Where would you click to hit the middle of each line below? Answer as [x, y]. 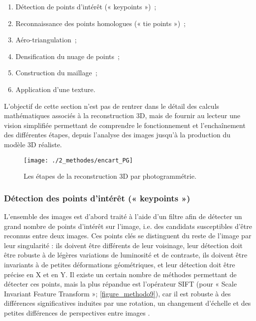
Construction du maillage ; [56, 73]
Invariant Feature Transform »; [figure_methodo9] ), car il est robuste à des [117, 293]
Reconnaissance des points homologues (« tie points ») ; [100, 23]
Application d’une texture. [55, 89]
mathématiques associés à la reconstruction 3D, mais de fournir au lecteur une [122, 115]
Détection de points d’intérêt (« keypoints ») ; [86, 6]
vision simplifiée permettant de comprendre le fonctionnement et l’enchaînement [125, 125]
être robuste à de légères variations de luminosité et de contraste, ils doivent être [126, 255]
